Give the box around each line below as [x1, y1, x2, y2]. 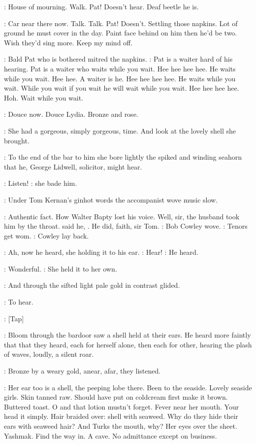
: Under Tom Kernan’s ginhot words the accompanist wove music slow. [4, 194, 218, 205]
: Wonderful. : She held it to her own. [4, 263, 117, 273]
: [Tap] [4, 313, 24, 323]
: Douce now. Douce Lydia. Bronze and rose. [4, 109, 138, 119]
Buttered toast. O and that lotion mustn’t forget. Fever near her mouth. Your [4, 401, 239, 411]
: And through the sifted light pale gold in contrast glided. [4, 280, 180, 290]
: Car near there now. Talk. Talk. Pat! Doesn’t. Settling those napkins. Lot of [4, 18, 238, 28]
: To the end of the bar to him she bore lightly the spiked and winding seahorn [4, 152, 242, 162]
